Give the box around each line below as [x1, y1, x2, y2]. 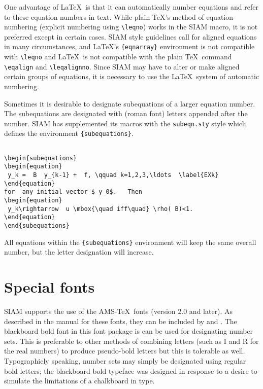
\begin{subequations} [4, 154, 77, 162]
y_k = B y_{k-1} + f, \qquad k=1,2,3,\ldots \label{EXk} [8, 171, 219, 179]
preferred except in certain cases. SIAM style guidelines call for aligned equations [4, 31, 257, 42]
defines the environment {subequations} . [4, 128, 134, 138]
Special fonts [4, 276, 95, 297]
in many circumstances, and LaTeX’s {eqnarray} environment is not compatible [4, 41, 255, 52]
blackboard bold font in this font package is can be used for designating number [4, 326, 253, 336]
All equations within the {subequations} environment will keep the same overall [4, 236, 256, 247]
